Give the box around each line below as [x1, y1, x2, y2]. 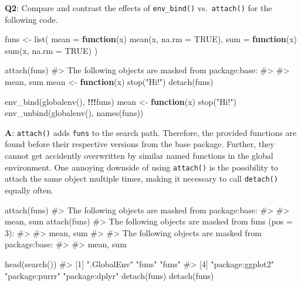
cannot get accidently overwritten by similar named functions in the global [5, 149, 273, 162]
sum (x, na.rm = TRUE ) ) [5, 44, 98, 56]
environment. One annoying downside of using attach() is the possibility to [5, 161, 279, 173]
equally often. [5, 183, 53, 196]
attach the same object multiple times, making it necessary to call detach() [5, 172, 278, 185]
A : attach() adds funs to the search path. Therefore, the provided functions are [5, 126, 297, 138]
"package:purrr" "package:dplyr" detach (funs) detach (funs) [5, 269, 214, 281]
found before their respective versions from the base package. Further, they [5, 138, 275, 150]
